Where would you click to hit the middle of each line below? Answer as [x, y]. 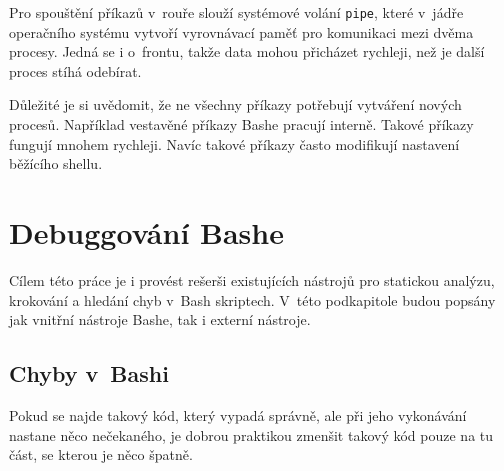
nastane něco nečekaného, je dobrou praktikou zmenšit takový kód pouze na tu [251, 434]
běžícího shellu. [56, 163]
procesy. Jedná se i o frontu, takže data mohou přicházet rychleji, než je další [247, 51]
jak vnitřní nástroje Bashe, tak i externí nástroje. [160, 319]
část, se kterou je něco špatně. [101, 454]
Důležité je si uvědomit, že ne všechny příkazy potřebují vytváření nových [235, 104]
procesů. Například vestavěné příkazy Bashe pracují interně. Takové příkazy [241, 124]
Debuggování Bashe [146, 232]
